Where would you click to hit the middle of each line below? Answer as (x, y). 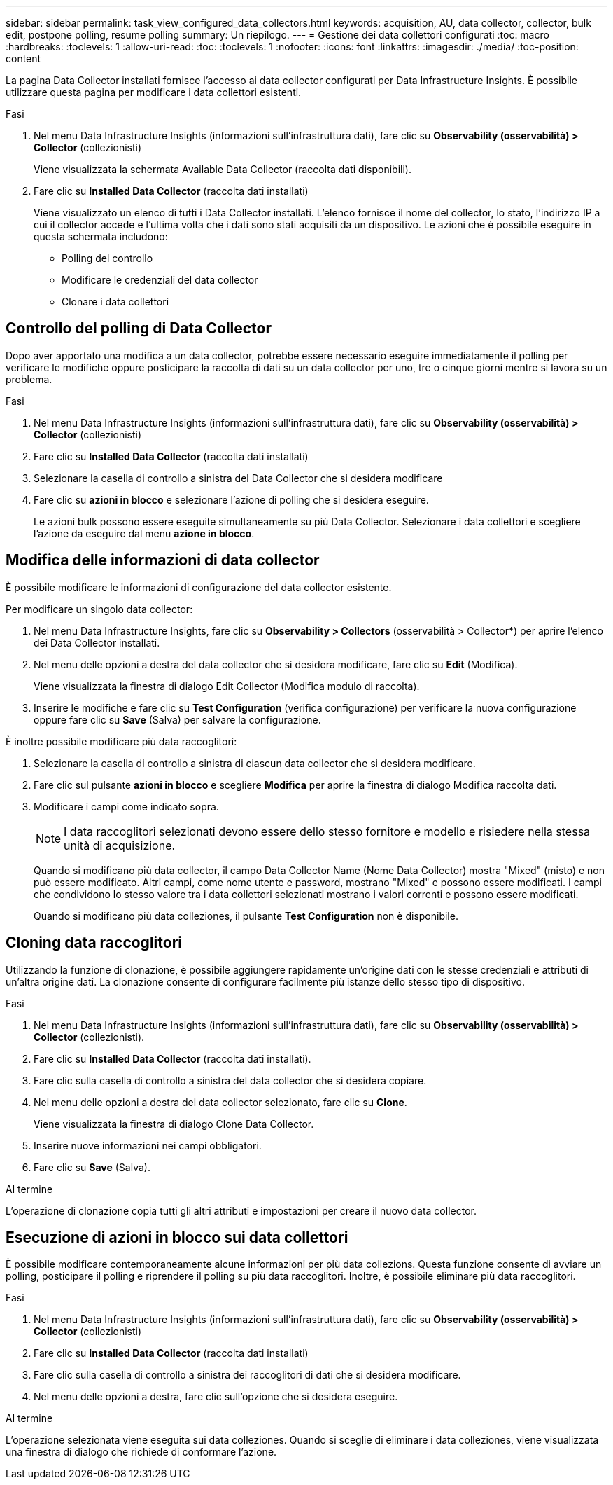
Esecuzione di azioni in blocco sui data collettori (177, 1237)
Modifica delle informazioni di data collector (163, 560)
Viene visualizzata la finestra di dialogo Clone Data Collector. (174, 1124)
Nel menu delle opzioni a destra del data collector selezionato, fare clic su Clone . (220, 1102)
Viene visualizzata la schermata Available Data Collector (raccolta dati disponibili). (223, 169)
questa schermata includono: (101, 236)
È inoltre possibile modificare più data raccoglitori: (121, 741)
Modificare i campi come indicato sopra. (126, 806)
